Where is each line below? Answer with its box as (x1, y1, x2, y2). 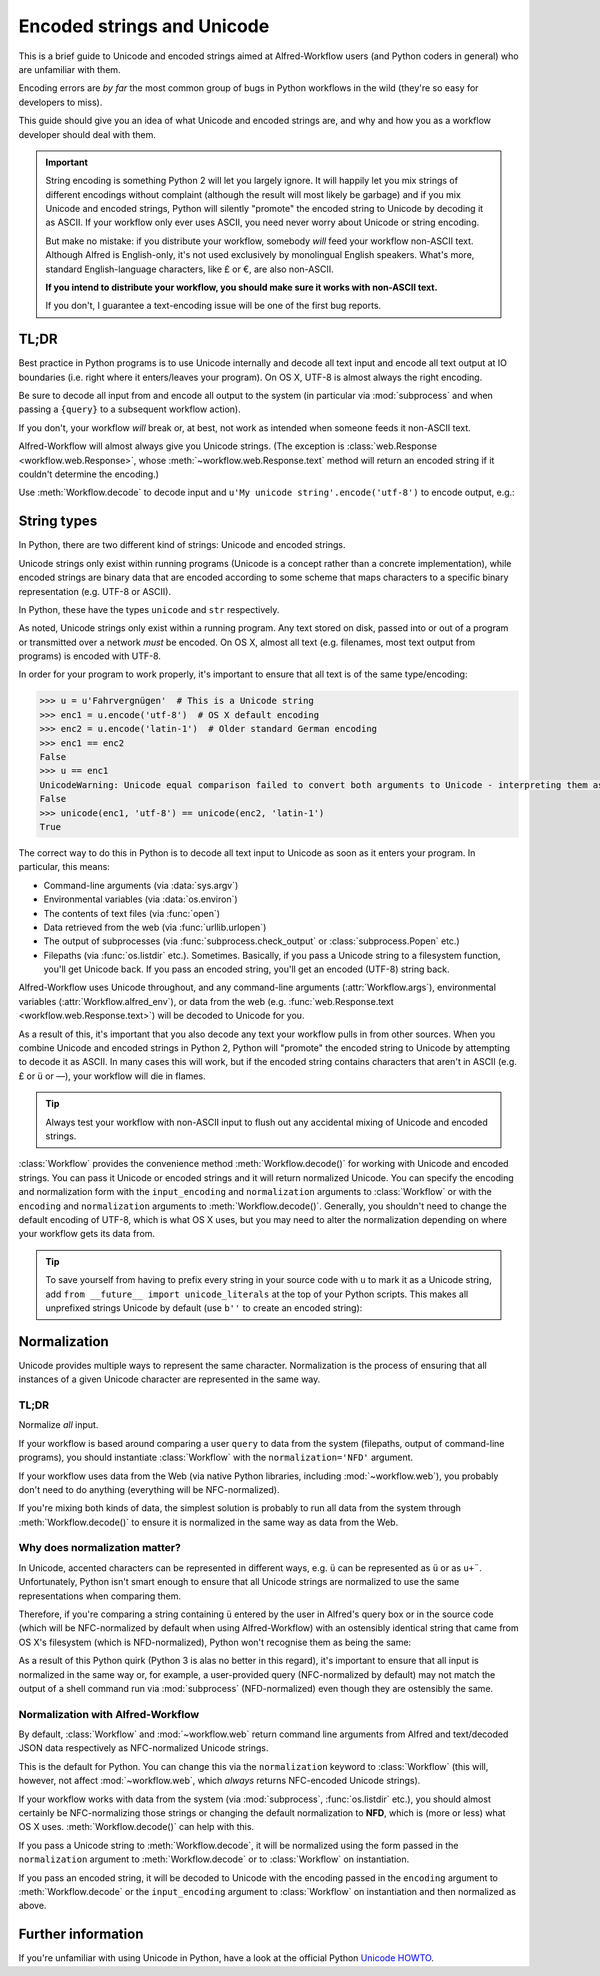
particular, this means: (18, 861, 110, 873)
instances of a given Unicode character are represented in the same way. (18, 1373, 321, 1385)
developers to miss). (18, 96, 103, 108)
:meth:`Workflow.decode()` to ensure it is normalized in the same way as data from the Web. (18, 1516, 399, 1528)
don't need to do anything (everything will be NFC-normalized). (18, 1483, 280, 1495)
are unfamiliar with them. (18, 63, 121, 75)
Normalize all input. (18, 1419, 99, 1431)
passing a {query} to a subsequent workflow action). (18, 403, 241, 415)
